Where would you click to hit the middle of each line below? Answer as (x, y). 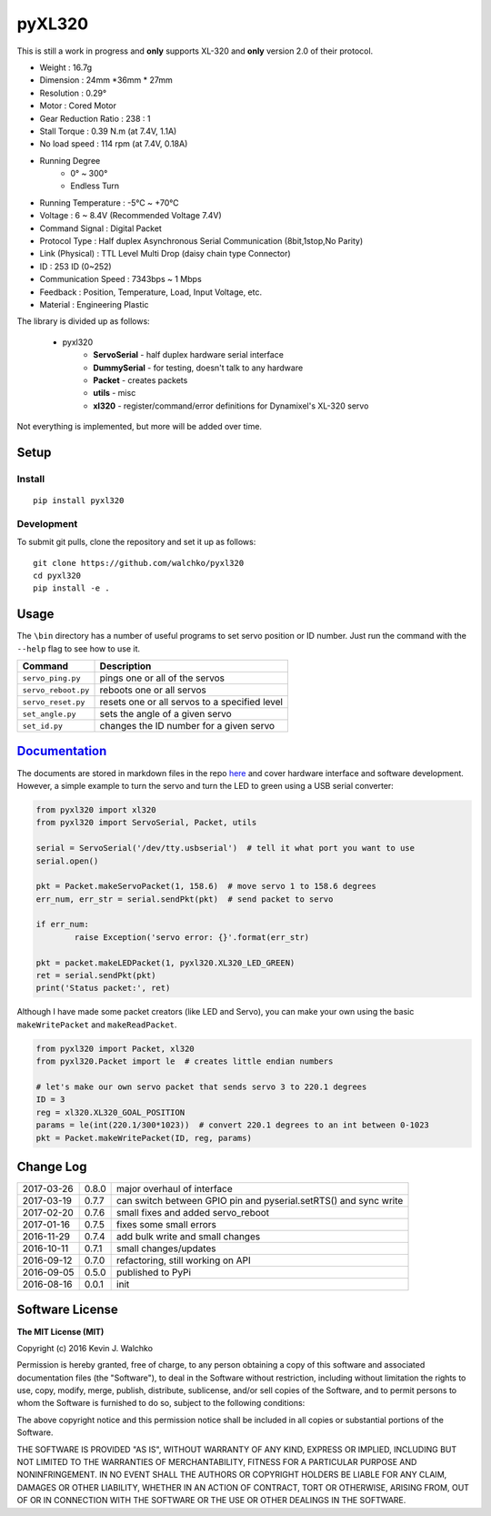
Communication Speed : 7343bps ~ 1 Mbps (120, 279)
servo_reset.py (54, 702)
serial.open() (67, 861)
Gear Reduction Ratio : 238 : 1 (95, 118)
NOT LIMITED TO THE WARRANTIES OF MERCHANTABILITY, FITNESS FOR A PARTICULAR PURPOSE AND (217, 1462)
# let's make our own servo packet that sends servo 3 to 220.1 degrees (201, 1086)
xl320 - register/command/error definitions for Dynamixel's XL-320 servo (231, 406)
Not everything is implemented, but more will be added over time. (140, 427)
